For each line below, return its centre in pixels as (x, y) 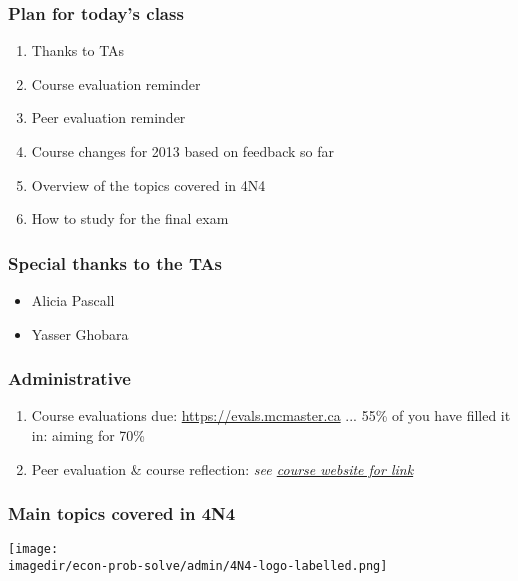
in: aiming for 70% (88, 435)
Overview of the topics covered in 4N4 (148, 184)
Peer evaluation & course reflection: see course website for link (222, 468)
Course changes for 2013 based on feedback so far (182, 151)
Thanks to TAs (78, 50)
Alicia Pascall (73, 300)
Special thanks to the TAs (115, 262)
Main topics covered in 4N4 (122, 513)
